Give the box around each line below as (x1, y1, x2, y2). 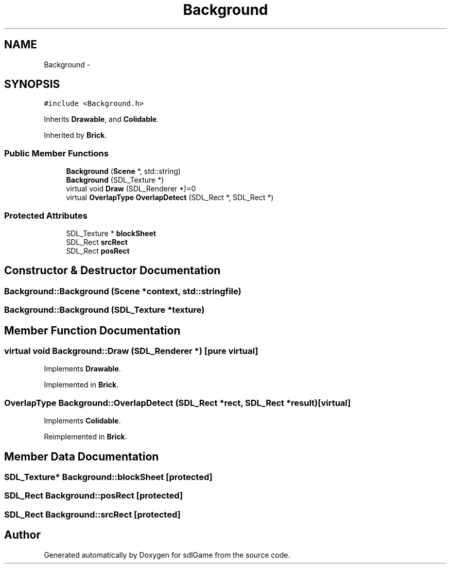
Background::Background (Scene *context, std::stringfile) (4, 286, 241, 296)
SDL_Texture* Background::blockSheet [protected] (4, 471, 213, 482)
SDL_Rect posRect (66, 246, 130, 255)
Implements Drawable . (44, 364, 121, 374)
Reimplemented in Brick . (44, 432, 127, 441)
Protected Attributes (4, 210, 88, 221)
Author (4, 528, 41, 542)
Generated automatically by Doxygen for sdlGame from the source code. (44, 550, 290, 559)
